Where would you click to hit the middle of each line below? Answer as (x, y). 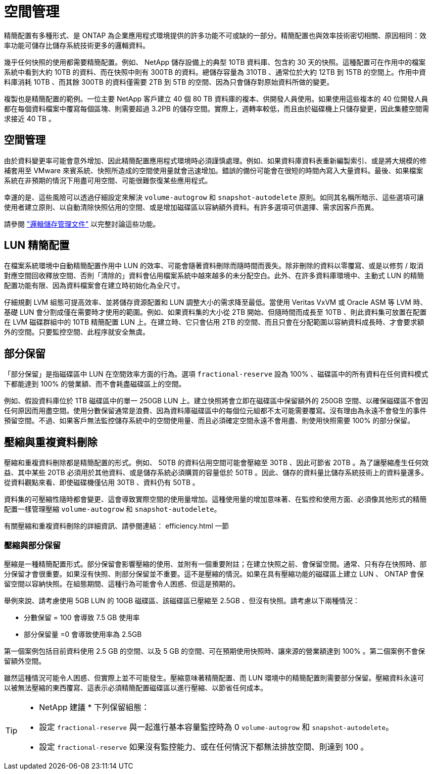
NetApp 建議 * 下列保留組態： (94, 707)
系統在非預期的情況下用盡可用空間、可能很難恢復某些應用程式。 (108, 180)
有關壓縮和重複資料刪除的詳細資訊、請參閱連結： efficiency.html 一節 (117, 526)
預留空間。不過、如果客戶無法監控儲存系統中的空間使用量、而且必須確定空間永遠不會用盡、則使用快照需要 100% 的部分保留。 (209, 421)
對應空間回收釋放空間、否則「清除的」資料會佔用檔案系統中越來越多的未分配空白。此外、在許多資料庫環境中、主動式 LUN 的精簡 (214, 276)
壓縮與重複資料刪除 (51, 442)
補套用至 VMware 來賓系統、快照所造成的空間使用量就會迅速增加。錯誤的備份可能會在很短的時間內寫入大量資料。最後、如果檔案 (214, 170)
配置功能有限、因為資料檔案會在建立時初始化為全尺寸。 (94, 286)
